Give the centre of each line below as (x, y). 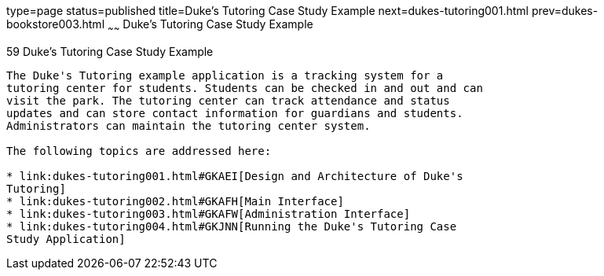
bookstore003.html (56, 24)
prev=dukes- (565, 11)
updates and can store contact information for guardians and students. (235, 113)
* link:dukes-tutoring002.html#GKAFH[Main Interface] (175, 201)
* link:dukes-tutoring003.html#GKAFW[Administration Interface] (209, 213)
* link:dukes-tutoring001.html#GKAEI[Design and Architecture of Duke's (235, 176)
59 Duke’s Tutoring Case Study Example (110, 51)
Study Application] (66, 239)
